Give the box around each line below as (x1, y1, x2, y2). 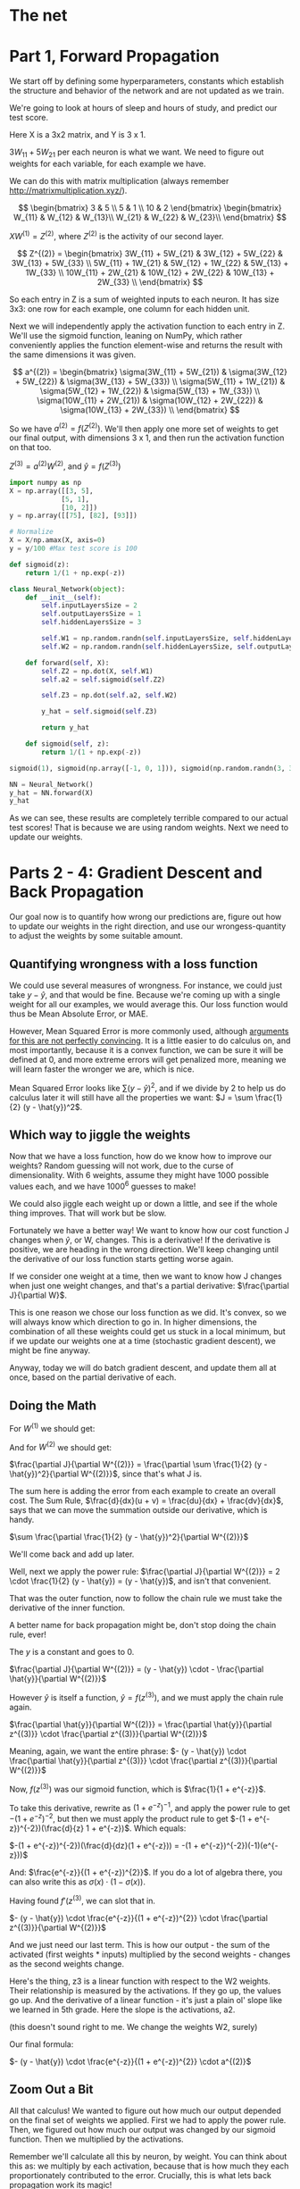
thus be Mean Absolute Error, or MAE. (9, 1008, 149, 1019)
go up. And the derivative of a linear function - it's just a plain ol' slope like (9, 1994, 283, 2005)
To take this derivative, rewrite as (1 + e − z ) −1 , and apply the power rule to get (9, 1800, 290, 1813)
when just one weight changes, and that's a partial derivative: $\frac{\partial (9, 1281, 290, 1291)
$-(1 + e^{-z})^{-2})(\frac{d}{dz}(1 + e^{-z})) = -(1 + (9, 1840, 199, 1851)
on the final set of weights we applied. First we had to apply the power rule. (9, 2115, 287, 2126)
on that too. (9, 442, 52, 453)
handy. (9, 1515, 35, 1525)
